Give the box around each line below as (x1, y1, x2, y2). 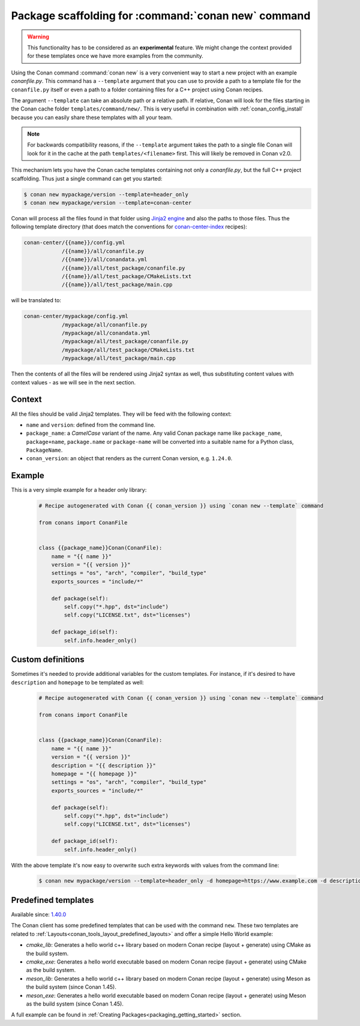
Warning (27, 33, 49, 40)
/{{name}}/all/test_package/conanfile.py (61, 264, 185, 272)
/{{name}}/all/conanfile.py (61, 247, 144, 255)
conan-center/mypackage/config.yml (23, 313, 128, 320)
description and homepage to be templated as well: (11, 679, 144, 686)
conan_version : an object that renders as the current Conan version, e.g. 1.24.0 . (26, 455, 233, 462)
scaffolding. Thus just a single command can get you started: (11, 175, 163, 182)
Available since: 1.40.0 (11, 911, 67, 918)
